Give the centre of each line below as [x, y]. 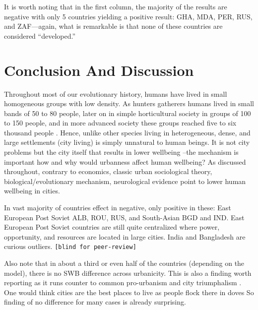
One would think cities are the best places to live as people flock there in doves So [129, 292]
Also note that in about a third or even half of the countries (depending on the [124, 263]
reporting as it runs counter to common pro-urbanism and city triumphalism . [123, 282]
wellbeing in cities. [32, 191]
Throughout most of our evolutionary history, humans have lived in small [116, 93]
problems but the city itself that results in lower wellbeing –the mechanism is [121, 152]
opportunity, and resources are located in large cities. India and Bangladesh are [125, 236]
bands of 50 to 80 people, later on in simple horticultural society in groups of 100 [128, 113]
